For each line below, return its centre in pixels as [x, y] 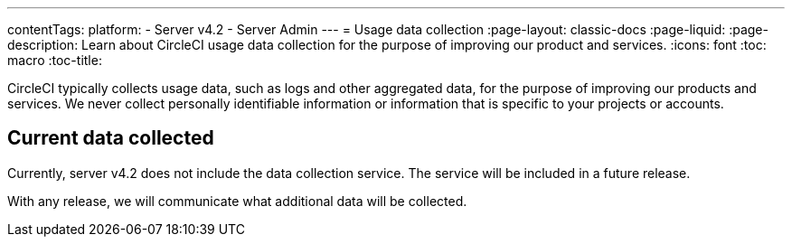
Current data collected [111, 138]
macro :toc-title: [55, 60]
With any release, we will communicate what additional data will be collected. [237, 201]
